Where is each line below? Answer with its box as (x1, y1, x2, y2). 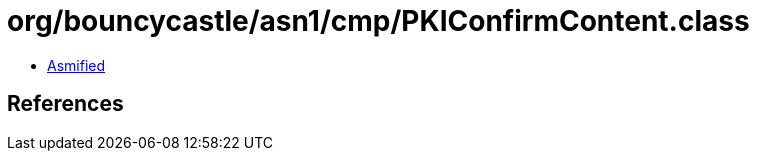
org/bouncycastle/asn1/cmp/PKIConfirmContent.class (7, 4, 750, 38)
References (7, 91, 124, 117)
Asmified (47, 56, 106, 74)
